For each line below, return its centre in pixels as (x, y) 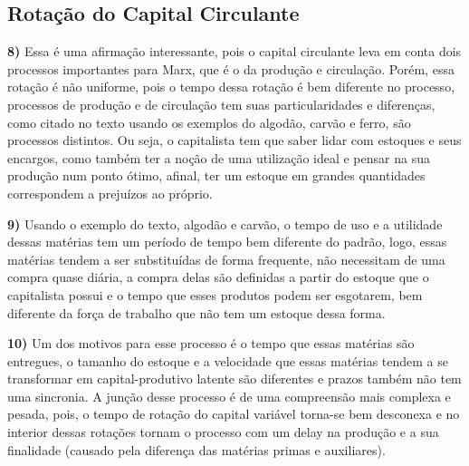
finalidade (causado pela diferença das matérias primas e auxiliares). (196, 449)
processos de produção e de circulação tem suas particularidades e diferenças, (221, 104)
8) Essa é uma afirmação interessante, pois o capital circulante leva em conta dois (234, 51)
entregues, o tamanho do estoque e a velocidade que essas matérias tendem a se (228, 360)
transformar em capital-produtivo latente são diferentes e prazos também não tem (234, 379)
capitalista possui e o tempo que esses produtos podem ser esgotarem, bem (215, 294)
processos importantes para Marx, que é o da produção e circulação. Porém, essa (231, 68)
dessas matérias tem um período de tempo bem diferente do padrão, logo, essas (227, 242)
